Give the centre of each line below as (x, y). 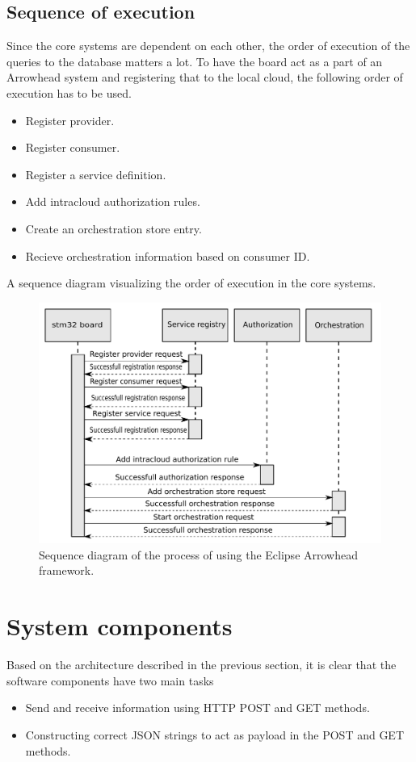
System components (120, 626)
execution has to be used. (69, 92)
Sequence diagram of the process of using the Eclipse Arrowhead (198, 554)
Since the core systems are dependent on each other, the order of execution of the (208, 46)
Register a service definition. (96, 174)
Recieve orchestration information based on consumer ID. (168, 255)
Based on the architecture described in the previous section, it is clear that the (202, 665)
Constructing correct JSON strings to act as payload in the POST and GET (215, 734)
